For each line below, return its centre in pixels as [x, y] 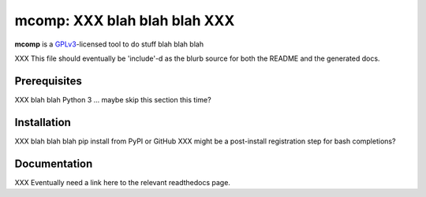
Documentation [54, 164]
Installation [43, 122]
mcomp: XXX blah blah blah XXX [125, 20]
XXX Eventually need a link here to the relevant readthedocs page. [122, 182]
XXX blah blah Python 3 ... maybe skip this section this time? [113, 99]
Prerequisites [48, 81]
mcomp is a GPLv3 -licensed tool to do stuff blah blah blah [109, 44]
